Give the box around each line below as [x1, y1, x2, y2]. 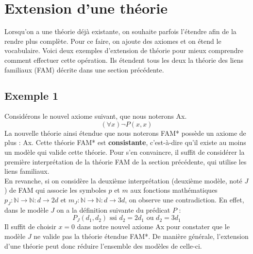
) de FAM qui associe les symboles [4, 185, 106, 195]
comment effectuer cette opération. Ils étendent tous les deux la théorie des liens [4, 54, 243, 65]
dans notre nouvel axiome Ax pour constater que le [77, 221, 230, 232]
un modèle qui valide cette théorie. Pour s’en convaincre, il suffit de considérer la [4, 147, 245, 157]
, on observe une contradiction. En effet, [125, 195, 244, 205]
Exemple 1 [4, 88, 59, 103]
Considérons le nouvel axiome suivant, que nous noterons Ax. [4, 111, 187, 121]
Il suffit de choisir [4, 221, 56, 232]
